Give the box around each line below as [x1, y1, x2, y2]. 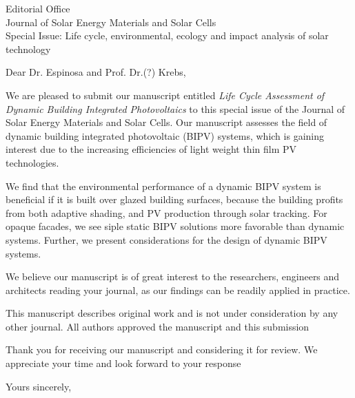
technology [6, 41, 51, 56]
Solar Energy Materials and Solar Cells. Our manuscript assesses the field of [6, 115, 327, 129]
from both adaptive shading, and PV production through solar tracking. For [6, 205, 327, 220]
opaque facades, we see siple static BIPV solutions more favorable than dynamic [6, 219, 345, 233]
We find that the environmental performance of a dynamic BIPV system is [6, 178, 321, 193]
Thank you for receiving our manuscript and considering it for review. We [6, 342, 318, 357]
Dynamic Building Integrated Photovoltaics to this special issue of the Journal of [6, 101, 345, 116]
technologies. [6, 155, 59, 169]
